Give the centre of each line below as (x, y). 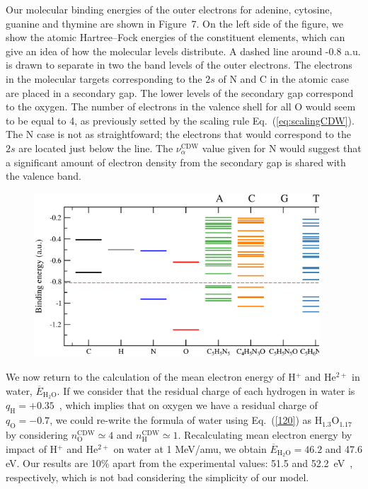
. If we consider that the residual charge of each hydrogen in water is (206, 390)
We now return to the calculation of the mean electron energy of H (151, 376)
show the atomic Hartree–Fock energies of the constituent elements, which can (176, 37)
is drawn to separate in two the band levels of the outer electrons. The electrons (179, 65)
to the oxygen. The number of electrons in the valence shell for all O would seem (181, 107)
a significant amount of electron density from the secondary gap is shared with (176, 162)
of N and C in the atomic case (283, 78)
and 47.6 (344, 448)
